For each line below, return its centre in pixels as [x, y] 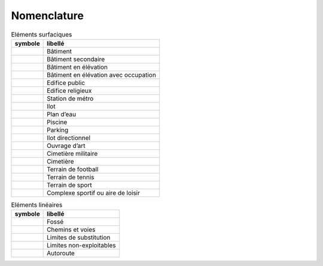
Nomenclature [47, 16]
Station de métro [70, 98]
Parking [58, 130]
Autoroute [61, 253]
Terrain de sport [69, 185]
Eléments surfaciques [42, 34]
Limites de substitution [79, 238]
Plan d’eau [62, 114]
